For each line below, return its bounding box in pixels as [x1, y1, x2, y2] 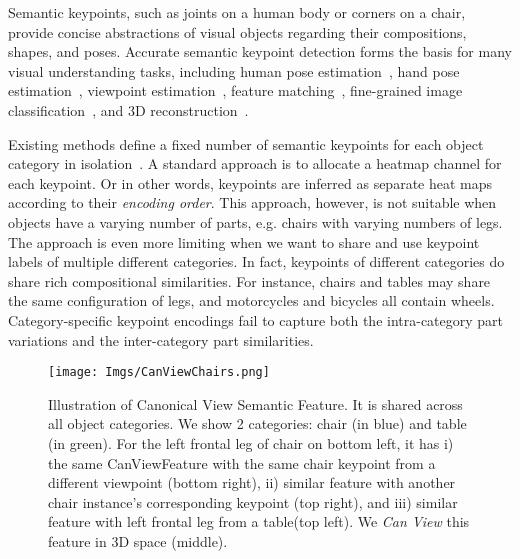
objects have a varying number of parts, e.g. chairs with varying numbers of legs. [8, 211, 503, 232]
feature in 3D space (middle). [48, 530, 228, 551]
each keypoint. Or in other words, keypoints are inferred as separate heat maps [8, 172, 493, 193]
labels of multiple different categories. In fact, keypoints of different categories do [8, 251, 505, 272]
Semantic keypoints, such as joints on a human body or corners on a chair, [8, 2, 466, 22]
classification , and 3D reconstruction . [8, 99, 249, 120]
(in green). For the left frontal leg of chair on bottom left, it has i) [48, 432, 454, 453]
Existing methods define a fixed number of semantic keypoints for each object [8, 133, 484, 154]
